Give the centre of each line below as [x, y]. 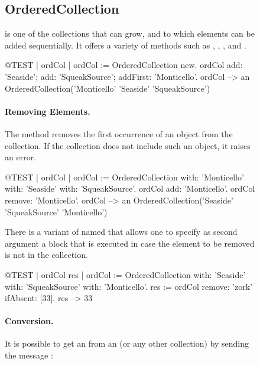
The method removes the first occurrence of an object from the [119, 133]
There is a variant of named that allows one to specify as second [121, 232]
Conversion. [29, 321]
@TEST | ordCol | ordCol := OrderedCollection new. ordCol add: [124, 65]
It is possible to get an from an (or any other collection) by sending [127, 343]
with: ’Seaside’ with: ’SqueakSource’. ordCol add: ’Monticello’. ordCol [130, 188]
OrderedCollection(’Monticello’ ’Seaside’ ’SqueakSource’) [108, 88]
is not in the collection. [46, 255]
